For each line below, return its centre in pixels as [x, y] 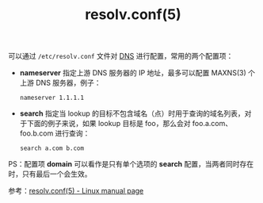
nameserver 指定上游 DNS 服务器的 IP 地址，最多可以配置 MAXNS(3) [133, 73]
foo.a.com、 [212, 124]
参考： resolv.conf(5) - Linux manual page [76, 191]
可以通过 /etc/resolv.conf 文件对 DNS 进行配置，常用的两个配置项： [121, 56]
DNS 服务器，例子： [68, 83]
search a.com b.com [52, 148]
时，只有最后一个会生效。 [50, 174]
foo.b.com [36, 133]
